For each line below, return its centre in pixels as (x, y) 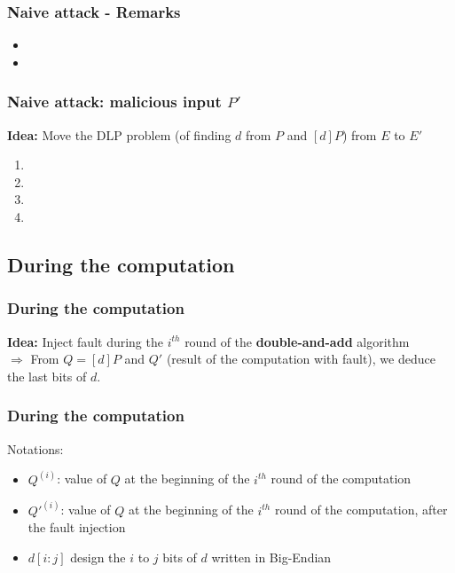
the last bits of (47, 376)
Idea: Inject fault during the (85, 341)
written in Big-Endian (271, 557)
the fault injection (77, 527)
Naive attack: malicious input (114, 102)
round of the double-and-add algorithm (297, 341)
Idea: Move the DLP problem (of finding (119, 134)
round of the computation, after (361, 510)
